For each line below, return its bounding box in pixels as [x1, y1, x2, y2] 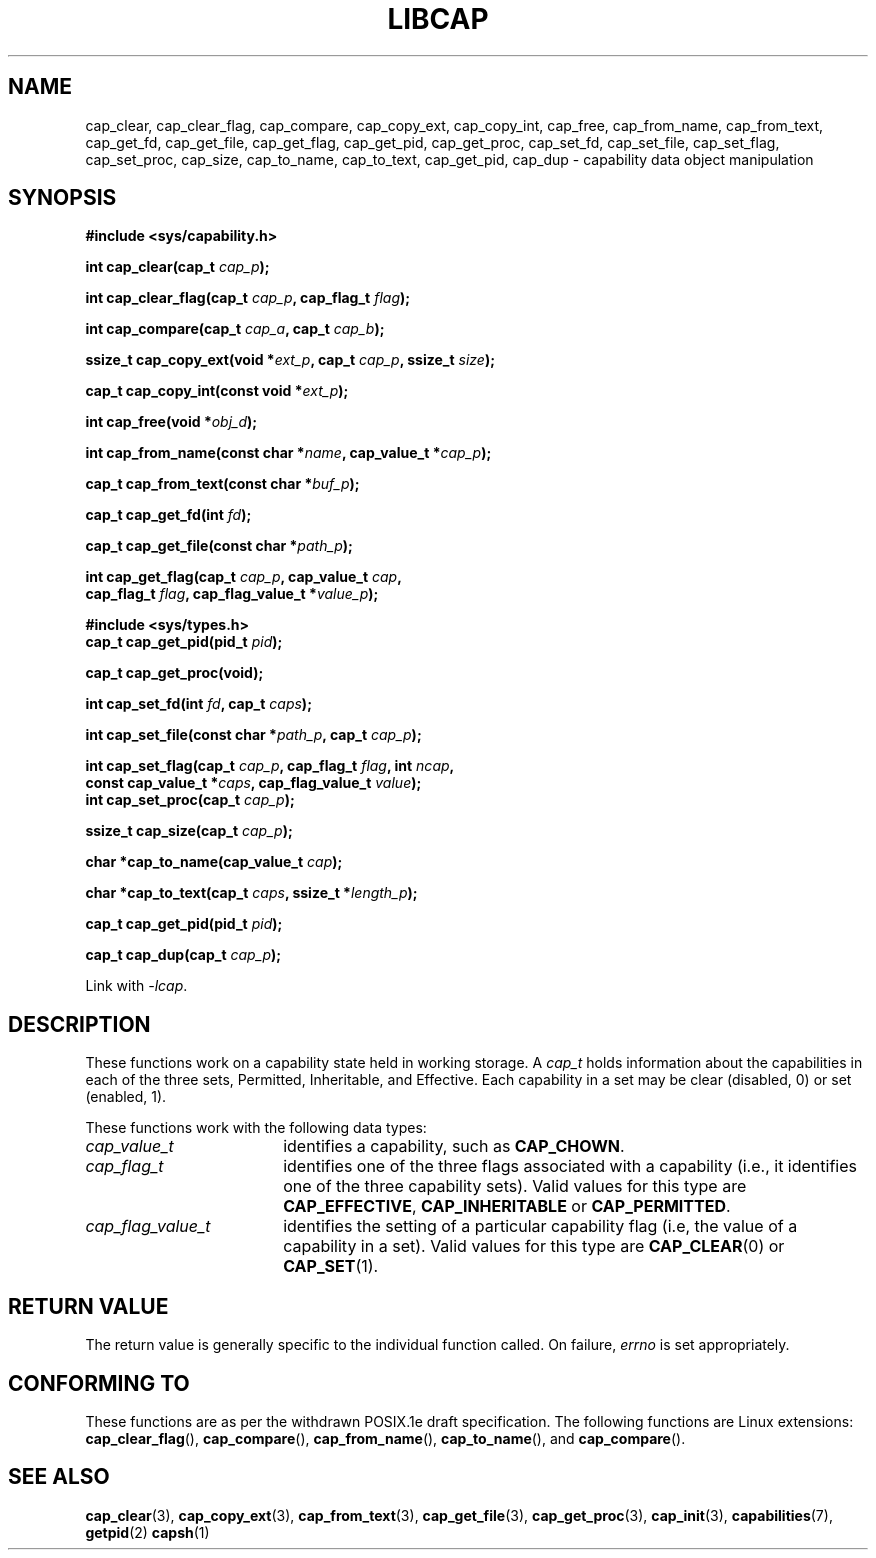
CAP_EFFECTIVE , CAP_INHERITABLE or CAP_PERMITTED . [283, 1196, 731, 1217]
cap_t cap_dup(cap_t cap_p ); [85, 946, 282, 964]
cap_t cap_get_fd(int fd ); [85, 506, 252, 524]
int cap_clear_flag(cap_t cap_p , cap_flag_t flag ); [85, 289, 411, 307]
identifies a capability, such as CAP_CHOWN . [283, 1136, 625, 1157]
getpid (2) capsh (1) [85, 1523, 210, 1541]
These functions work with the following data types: [85, 1119, 427, 1137]
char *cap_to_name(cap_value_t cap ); [85, 853, 343, 871]
